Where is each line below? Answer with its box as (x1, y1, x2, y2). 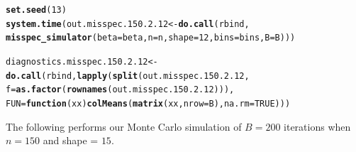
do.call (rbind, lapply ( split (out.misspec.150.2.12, (6, 70, 250, 81)
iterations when (284, 119, 351, 134)
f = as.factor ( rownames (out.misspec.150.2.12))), (6, 85, 235, 95)
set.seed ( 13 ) (6, 5, 67, 15)
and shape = (43, 133, 99, 148)
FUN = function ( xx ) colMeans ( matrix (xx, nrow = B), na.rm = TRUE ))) (6, 98, 291, 109)
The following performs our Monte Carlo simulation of (6, 119, 242, 134)
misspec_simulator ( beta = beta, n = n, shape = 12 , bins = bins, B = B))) (6, 33, 296, 43)
